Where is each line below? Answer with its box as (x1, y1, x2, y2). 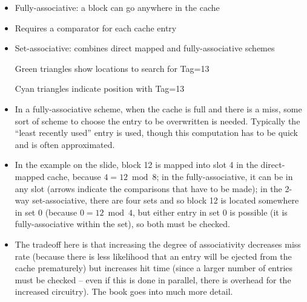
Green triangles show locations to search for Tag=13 (15, 62, 210, 74)
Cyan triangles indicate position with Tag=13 (15, 82, 185, 95)
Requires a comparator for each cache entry (15, 21, 177, 34)
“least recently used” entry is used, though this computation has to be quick (15, 126, 298, 139)
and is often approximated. (15, 138, 115, 150)
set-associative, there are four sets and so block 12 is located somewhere (32, 194, 299, 207)
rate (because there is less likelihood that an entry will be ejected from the (15, 249, 292, 262)
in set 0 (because (15, 205, 78, 218)
